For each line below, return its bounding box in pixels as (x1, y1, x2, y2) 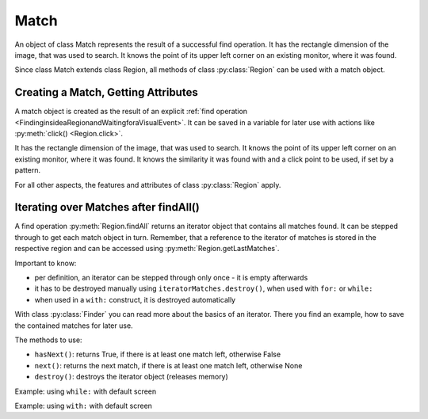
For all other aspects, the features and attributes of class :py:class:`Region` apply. (14, 180, 281, 189)
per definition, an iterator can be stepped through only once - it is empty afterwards (34, 273, 308, 283)
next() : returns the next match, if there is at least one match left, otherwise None (34, 360, 303, 370)
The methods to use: (14, 335, 82, 345)
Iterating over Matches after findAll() (14, 200, 200, 214)
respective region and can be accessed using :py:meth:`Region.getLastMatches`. (14, 244, 280, 253)
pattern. (14, 166, 41, 175)
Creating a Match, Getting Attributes (14, 86, 198, 99)
